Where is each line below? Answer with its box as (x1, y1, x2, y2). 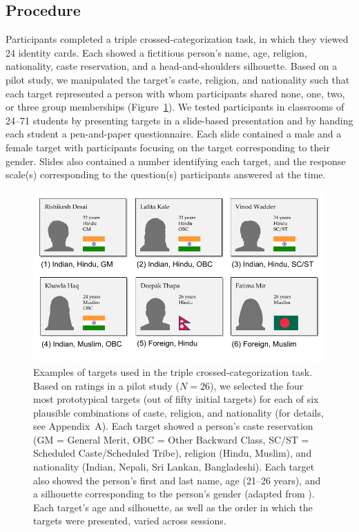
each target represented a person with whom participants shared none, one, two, (6, 86, 345, 100)
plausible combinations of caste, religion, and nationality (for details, (33, 405, 324, 419)
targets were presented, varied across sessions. (33, 513, 226, 528)
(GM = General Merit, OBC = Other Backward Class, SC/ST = (33, 432, 309, 446)
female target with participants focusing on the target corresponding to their (6, 140, 330, 154)
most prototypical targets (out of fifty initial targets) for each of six (33, 392, 319, 406)
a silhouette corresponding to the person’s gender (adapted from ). (33, 486, 315, 501)
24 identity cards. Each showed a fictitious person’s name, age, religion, (6, 45, 307, 59)
